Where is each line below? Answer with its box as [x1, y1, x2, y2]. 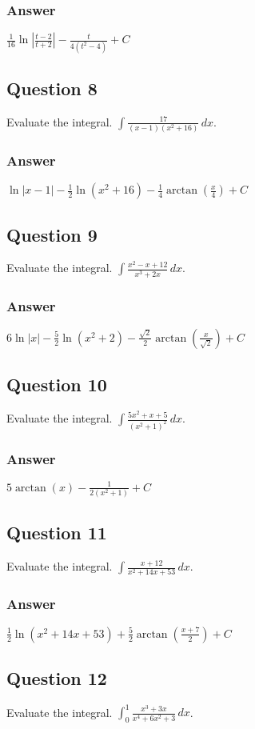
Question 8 [6, 75, 98, 100]
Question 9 [6, 222, 98, 246]
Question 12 [6, 666, 107, 691]
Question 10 [6, 372, 107, 397]
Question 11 [6, 520, 107, 545]
